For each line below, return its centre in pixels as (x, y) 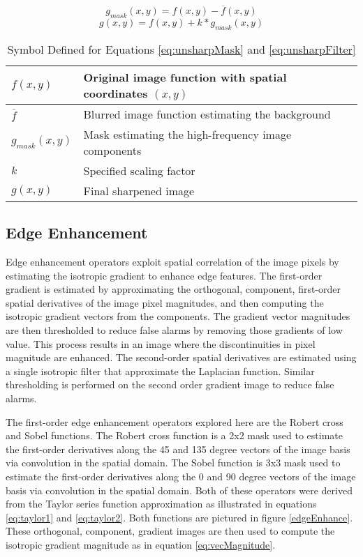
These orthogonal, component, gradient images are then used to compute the (170, 531)
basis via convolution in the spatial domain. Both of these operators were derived (179, 490)
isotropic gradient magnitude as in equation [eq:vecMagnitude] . (141, 544)
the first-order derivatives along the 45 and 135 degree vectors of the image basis (178, 449)
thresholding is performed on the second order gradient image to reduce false (170, 384)
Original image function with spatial (185, 77)
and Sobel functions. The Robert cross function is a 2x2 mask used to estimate (175, 435)
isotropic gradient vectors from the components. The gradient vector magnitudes (178, 316)
